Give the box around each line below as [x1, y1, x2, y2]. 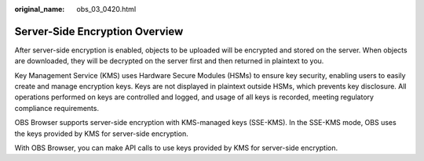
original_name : [14, 5, 65, 13]
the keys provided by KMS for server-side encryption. [14, 129, 188, 138]
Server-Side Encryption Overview [14, 24, 184, 38]
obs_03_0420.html [76, 5, 137, 13]
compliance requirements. [14, 103, 100, 113]
